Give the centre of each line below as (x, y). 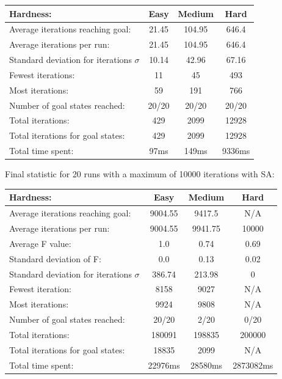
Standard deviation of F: (55, 258)
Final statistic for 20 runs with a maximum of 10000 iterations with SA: (140, 174)
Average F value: (40, 243)
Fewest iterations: (42, 74)
